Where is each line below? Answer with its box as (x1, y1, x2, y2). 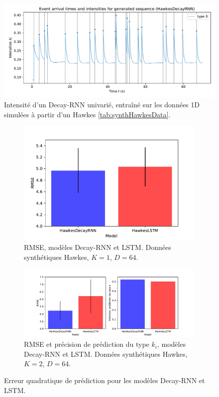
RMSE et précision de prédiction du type (24, 339, 149, 349)
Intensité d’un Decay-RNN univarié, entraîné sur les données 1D (4, 99, 200, 109)
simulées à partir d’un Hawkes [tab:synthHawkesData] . (4, 109, 171, 119)
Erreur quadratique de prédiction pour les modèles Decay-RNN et (4, 375, 205, 386)
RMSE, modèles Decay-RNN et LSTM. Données (24, 242, 171, 252)
